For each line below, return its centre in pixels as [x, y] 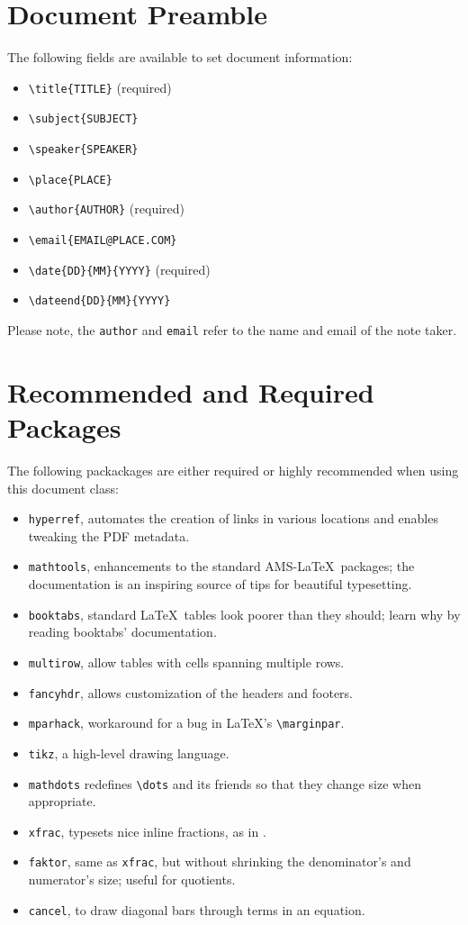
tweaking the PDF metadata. [109, 535]
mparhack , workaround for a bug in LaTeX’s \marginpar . [186, 723]
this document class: [63, 488]
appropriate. [62, 801]
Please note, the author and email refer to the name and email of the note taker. [232, 329]
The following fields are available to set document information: [180, 57]
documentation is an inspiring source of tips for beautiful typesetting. [220, 584]
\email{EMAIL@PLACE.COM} [103, 240]
